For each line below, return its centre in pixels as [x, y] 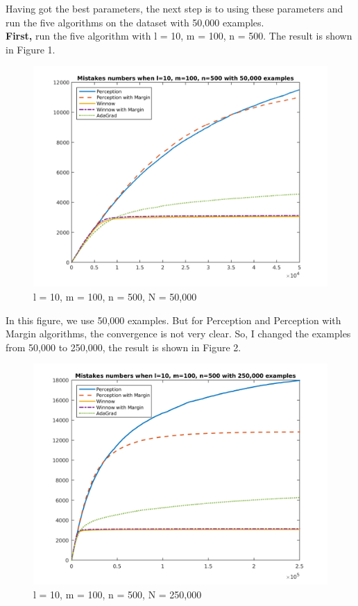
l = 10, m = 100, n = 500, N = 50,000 [115, 296]
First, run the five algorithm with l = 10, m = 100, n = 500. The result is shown [179, 36]
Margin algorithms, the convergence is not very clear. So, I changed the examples [178, 334]
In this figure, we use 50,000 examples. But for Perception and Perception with [173, 320]
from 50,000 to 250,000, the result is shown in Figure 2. [123, 347]
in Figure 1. [31, 49]
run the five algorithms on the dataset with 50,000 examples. [135, 22]
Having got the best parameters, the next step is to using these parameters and [174, 8]
